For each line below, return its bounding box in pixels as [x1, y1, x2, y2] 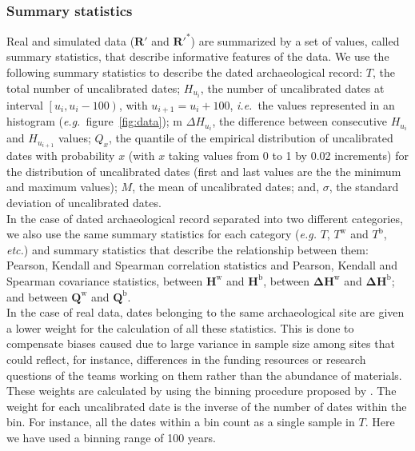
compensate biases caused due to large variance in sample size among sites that [6, 335, 395, 352]
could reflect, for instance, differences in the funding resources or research [6, 350, 366, 367]
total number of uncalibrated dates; [6, 79, 181, 96]
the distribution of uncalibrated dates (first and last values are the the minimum [6, 162, 401, 179]
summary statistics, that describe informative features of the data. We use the [6, 48, 389, 65]
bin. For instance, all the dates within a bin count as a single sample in [6, 413, 355, 430]
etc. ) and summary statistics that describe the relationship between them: [6, 241, 369, 257]
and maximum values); [6, 178, 118, 195]
